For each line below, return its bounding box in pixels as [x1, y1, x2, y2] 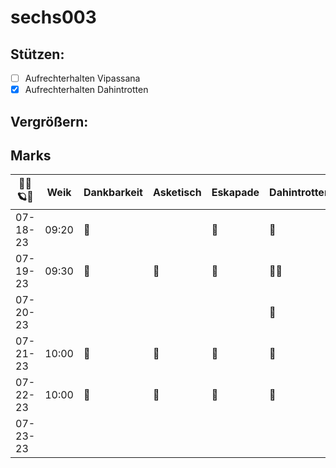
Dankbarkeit [83, 185, 143, 199]
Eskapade [211, 185, 260, 199]
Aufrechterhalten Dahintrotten [24, 84, 149, 96]
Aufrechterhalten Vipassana [24, 72, 141, 84]
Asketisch [152, 185, 202, 199]
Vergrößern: [10, 113, 89, 130]
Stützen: [10, 46, 65, 63]
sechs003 [10, 6, 97, 29]
